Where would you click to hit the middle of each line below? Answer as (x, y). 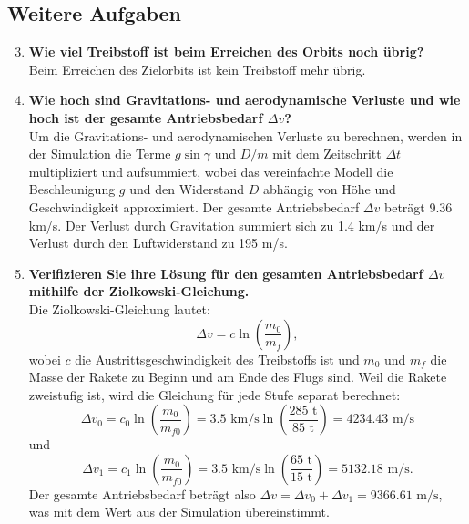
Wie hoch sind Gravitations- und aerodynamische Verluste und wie (245, 100)
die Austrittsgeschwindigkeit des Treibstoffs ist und (217, 359)
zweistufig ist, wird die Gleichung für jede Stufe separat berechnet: (214, 394)
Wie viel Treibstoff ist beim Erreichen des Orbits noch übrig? (226, 51)
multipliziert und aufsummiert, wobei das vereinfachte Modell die (211, 171)
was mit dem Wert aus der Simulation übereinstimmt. (179, 512)
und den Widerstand (187, 189)
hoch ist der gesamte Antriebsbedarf (146, 117)
